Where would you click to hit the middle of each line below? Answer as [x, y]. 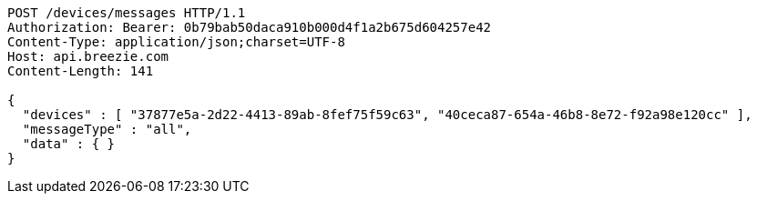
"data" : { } [69, 144]
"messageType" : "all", [107, 129]
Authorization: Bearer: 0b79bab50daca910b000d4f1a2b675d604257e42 [250, 27]
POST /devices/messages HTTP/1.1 [127, 13]
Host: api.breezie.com [88, 56]
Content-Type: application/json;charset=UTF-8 [176, 42]
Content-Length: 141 [81, 71]
